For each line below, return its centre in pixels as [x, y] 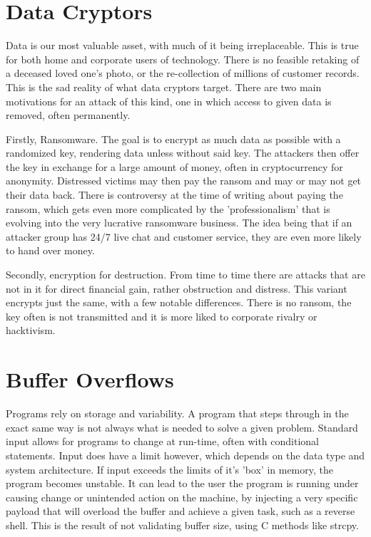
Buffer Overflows [90, 379]
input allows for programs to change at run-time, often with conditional [163, 441]
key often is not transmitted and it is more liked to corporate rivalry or [162, 316]
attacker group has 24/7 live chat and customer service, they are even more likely [184, 236]
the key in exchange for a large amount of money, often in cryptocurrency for [174, 166]
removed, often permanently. [68, 115]
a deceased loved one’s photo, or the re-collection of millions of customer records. [183, 73]
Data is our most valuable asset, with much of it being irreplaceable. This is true [182, 45]
